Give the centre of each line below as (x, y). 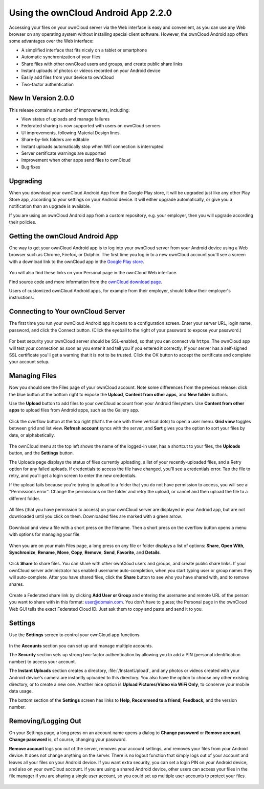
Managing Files (33, 376)
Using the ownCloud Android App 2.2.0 (90, 13)
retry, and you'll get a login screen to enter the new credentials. (73, 476)
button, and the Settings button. (42, 453)
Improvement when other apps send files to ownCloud (76, 160)
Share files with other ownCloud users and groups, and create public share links (102, 64)
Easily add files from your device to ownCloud (68, 77)
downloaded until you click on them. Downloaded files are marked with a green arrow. (96, 516)
